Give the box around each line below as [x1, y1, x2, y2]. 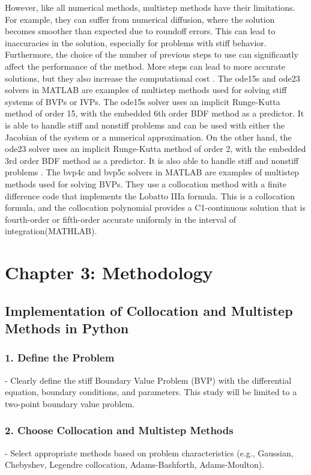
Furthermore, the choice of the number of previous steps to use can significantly [5, 48, 298, 61]
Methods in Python [5, 319, 129, 337]
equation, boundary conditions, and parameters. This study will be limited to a [5, 386, 297, 398]
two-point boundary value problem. [5, 397, 134, 410]
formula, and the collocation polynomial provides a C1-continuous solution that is [5, 201, 306, 214]
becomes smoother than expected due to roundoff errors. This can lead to [5, 25, 276, 37]
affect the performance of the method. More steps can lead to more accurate [5, 59, 285, 72]
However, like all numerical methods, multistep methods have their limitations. [5, 1, 295, 13]
